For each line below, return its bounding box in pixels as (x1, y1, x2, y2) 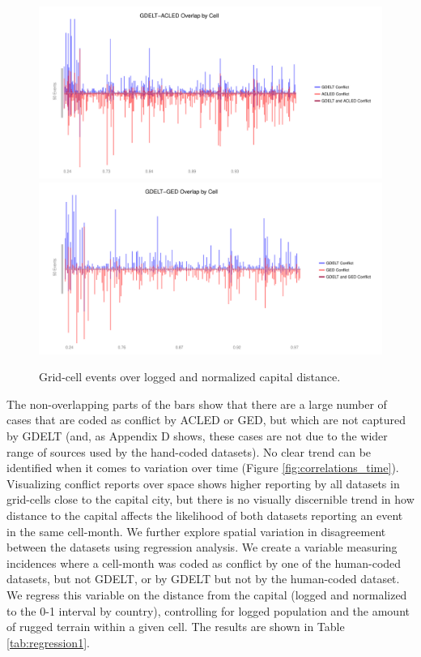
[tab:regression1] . (6, 633, 90, 651)
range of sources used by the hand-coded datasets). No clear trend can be (6, 443, 372, 460)
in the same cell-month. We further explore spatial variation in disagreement (6, 522, 386, 539)
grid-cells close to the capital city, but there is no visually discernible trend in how (6, 491, 415, 508)
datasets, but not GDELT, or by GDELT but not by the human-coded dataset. (6, 570, 400, 587)
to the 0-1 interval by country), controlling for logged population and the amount (6, 602, 410, 619)
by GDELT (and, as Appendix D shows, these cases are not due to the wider (6, 427, 388, 444)
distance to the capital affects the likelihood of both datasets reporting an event (6, 506, 403, 523)
